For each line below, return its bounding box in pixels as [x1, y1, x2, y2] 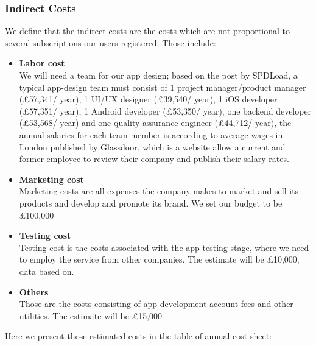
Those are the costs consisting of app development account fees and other [19, 297, 293, 310]
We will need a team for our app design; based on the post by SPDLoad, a [19, 69, 298, 81]
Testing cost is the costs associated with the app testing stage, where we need [19, 241, 309, 253]
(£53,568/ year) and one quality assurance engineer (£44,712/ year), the [19, 116, 292, 129]
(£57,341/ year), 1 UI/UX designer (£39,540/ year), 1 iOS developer [19, 93, 278, 105]
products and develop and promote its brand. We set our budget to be [19, 196, 283, 209]
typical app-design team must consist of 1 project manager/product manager [19, 80, 306, 93]
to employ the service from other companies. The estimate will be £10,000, [19, 253, 300, 266]
